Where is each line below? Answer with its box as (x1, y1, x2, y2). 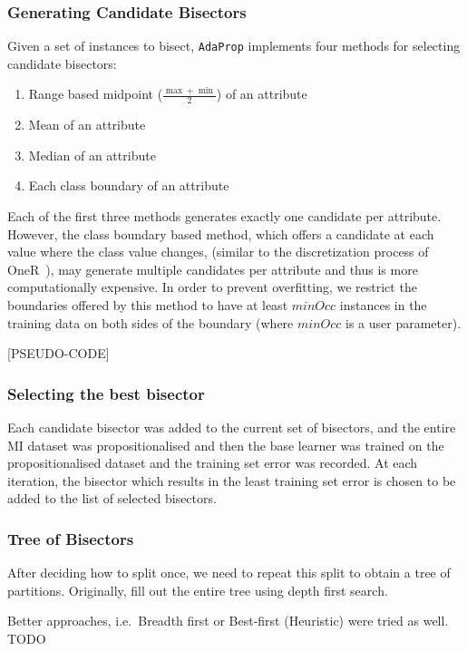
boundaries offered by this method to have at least (7, 296, 288, 315)
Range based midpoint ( (28, 84, 163, 103)
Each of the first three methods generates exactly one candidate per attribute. (7, 207, 442, 226)
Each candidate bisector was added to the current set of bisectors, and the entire (7, 418, 456, 437)
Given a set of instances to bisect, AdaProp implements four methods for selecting (7, 36, 461, 55)
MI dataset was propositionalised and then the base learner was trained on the (7, 435, 444, 454)
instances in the (339, 296, 427, 315)
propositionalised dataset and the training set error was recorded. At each (7, 453, 418, 472)
